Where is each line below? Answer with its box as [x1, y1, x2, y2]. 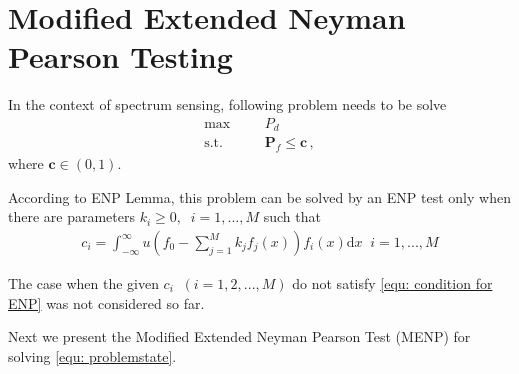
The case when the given [8, 273, 159, 294]
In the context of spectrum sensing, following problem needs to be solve [8, 94, 447, 115]
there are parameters [8, 206, 135, 227]
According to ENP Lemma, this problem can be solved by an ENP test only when [8, 186, 511, 207]
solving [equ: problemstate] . [8, 345, 177, 366]
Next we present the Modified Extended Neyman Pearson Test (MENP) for [8, 326, 471, 347]
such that [263, 206, 321, 227]
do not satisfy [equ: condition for [292, 273, 493, 294]
